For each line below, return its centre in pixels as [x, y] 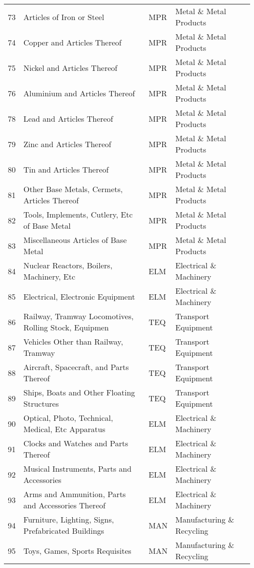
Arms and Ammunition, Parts [75, 494]
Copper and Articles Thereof [73, 42]
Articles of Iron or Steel [64, 17]
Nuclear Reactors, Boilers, [68, 265]
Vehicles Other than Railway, [73, 341]
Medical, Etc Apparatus [64, 429]
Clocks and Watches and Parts [76, 443]
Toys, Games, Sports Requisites [77, 550]
